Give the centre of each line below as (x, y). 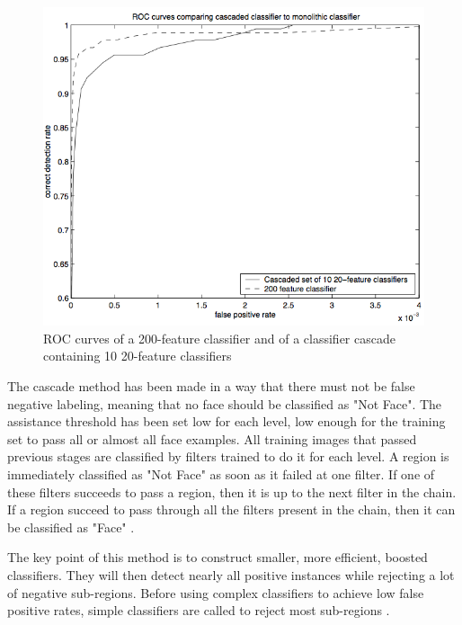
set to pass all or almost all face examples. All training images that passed (212, 438)
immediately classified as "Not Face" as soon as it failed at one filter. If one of (221, 474)
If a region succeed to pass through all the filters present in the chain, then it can (231, 509)
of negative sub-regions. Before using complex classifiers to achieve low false (216, 592)
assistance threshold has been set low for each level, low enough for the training (227, 421)
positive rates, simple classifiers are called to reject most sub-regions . (199, 610)
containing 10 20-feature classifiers (138, 356)
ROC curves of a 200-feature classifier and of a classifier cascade (219, 338)
